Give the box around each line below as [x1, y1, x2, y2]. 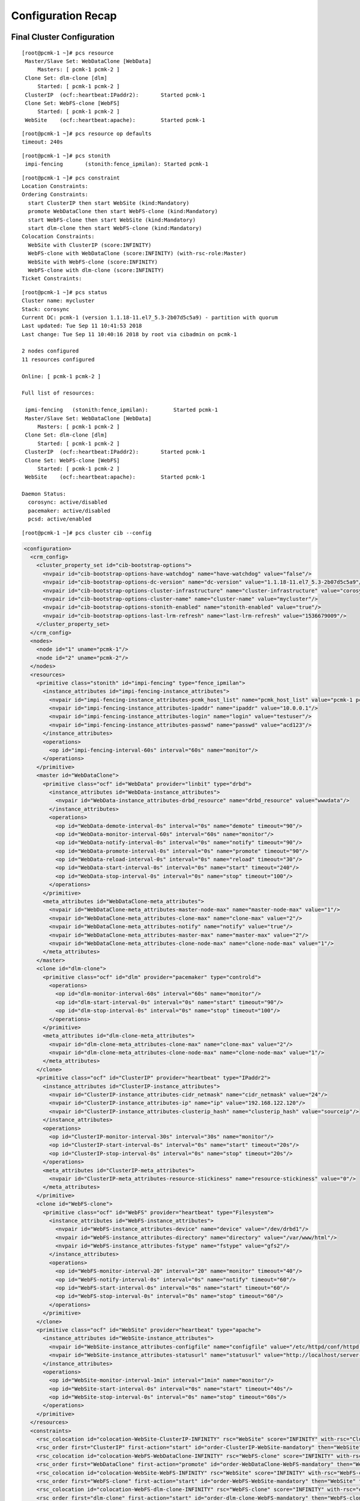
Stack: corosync [22, 306, 70, 312]
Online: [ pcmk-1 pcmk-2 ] [22, 373, 101, 379]
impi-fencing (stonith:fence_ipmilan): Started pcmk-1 [25, 161, 209, 168]
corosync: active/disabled [28, 499, 107, 506]
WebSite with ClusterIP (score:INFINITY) [28, 241, 152, 249]
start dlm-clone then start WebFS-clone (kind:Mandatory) [28, 225, 202, 231]
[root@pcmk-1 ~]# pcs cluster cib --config [22, 529, 152, 536]
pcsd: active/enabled [28, 516, 92, 522]
